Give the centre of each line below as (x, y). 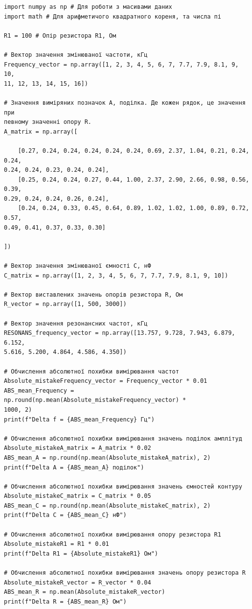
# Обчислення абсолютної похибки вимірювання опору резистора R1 (113, 534)
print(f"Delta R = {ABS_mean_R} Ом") (65, 601)
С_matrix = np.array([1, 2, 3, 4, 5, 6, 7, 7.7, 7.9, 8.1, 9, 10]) (116, 275)
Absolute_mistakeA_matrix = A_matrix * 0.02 (78, 448)
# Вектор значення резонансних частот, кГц (76, 323)
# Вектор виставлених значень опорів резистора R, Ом (93, 294)
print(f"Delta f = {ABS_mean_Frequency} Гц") (79, 419)
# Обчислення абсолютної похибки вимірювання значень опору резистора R (125, 573)
